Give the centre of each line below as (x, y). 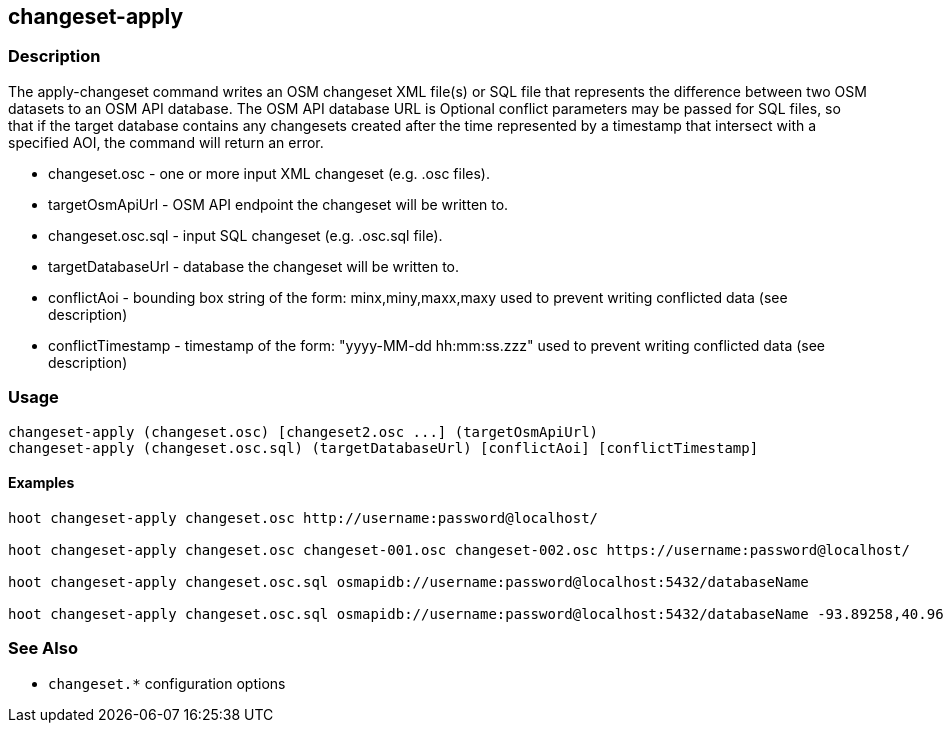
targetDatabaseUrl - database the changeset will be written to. (254, 266)
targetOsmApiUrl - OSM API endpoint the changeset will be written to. (278, 204)
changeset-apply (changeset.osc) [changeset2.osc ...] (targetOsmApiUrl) (303, 431)
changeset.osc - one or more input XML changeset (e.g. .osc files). (269, 173)
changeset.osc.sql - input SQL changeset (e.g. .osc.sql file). (245, 235)
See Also (43, 648)
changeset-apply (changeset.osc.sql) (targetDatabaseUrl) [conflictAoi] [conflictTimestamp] (383, 447)
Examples (41, 483)
